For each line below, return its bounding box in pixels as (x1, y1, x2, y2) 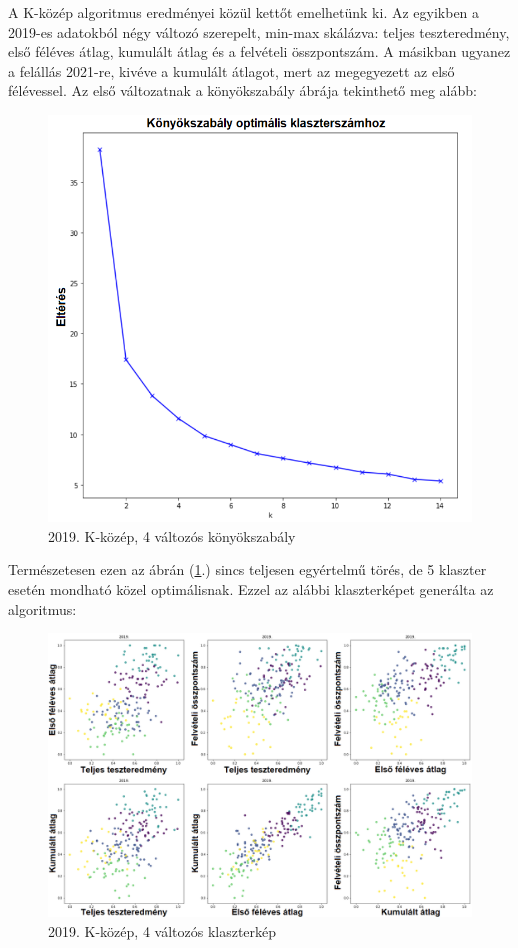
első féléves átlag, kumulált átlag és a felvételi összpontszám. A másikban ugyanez (8, 41, 511, 62)
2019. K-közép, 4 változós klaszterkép (48, 920, 277, 941)
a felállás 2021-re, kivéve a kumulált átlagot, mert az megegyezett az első (8, 60, 455, 81)
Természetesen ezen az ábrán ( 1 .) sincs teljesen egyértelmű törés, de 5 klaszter (8, 559, 487, 580)
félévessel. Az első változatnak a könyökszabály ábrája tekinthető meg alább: (8, 80, 477, 101)
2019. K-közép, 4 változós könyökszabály (48, 525, 296, 546)
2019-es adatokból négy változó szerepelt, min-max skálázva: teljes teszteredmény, (8, 21, 510, 42)
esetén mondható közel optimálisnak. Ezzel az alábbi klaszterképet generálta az (8, 578, 494, 599)
